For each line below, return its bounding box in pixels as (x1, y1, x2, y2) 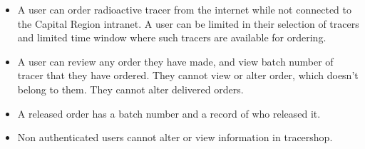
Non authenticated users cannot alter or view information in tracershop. (17, 130, 333, 145)
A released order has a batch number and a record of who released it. (17, 106, 321, 120)
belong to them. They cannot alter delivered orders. (17, 81, 244, 96)
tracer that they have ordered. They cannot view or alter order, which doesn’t (17, 68, 359, 83)
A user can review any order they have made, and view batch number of (17, 53, 334, 68)
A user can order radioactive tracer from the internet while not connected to (17, 2, 351, 16)
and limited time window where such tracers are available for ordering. (17, 30, 327, 45)
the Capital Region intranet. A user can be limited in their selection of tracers (17, 16, 359, 31)
